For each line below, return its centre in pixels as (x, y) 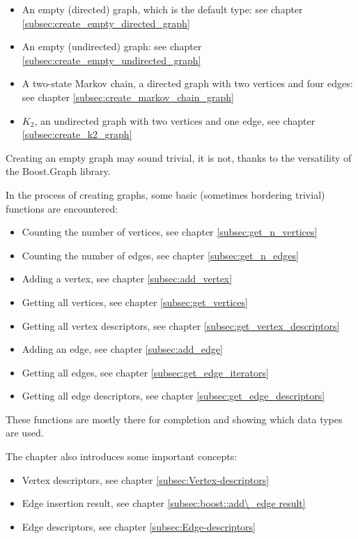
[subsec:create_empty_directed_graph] (106, 23)
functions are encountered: (62, 208)
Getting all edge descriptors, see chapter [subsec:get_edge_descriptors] (173, 396)
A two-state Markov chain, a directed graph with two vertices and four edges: (187, 83)
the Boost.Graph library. (58, 171)
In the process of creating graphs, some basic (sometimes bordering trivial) (165, 194)
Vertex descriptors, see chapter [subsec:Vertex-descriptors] (146, 479)
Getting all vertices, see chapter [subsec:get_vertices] (135, 302)
